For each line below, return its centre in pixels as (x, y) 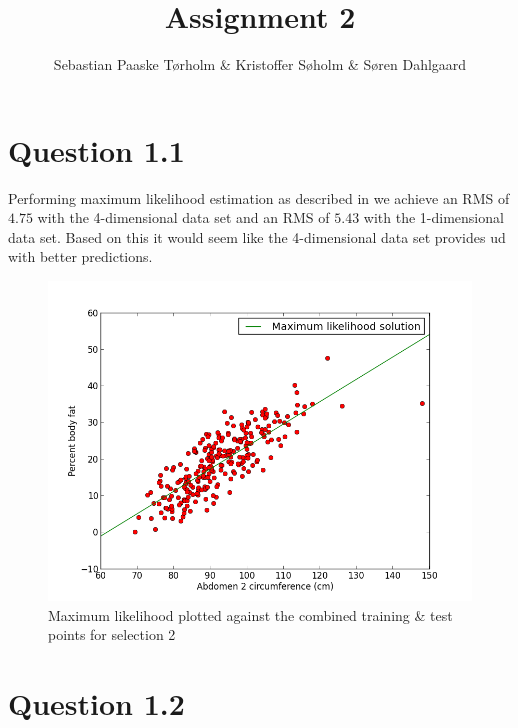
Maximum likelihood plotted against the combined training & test (250, 614)
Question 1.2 (96, 702)
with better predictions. (80, 256)
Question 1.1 (96, 149)
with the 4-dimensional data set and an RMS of (183, 217)
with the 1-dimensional (433, 217)
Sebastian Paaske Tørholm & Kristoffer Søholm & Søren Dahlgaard (260, 64)
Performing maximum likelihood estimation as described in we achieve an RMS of (259, 197)
